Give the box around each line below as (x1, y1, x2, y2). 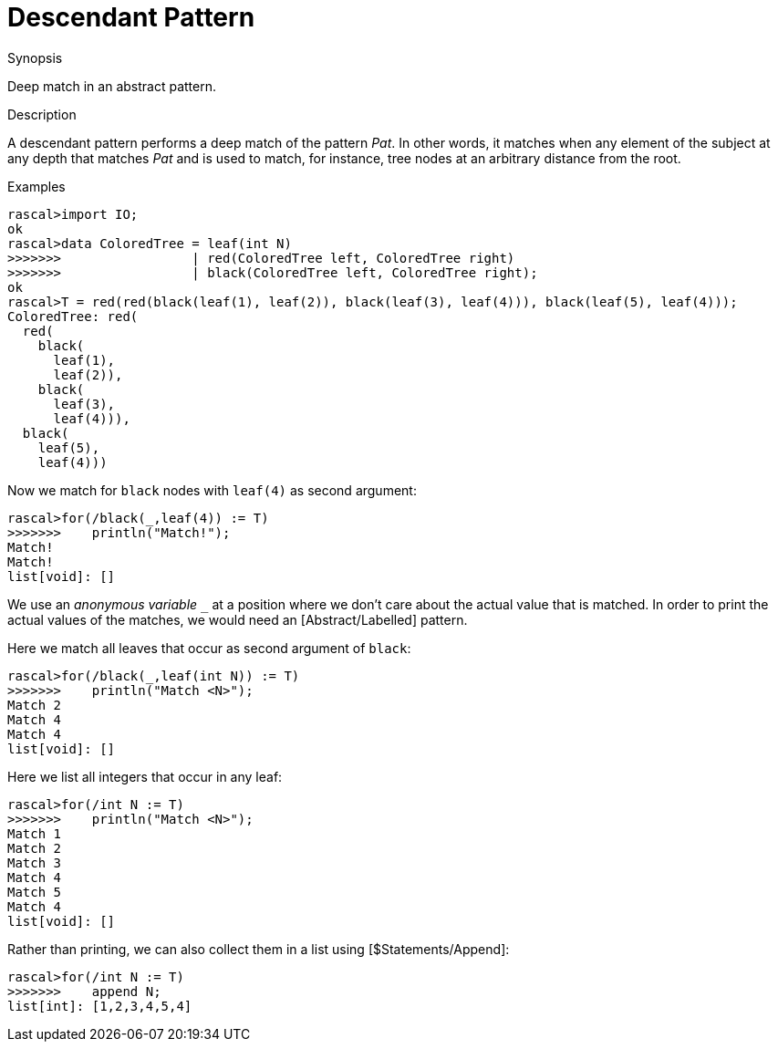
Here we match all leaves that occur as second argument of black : (7, 639, 411, 656)
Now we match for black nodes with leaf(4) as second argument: (7, 482, 417, 498)
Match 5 (7, 884, 62, 899)
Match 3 (7, 855, 62, 870)
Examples (7, 178, 66, 194)
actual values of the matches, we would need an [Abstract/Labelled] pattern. (7, 611, 468, 628)
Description (7, 106, 77, 122)
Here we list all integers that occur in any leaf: (7, 768, 283, 784)
